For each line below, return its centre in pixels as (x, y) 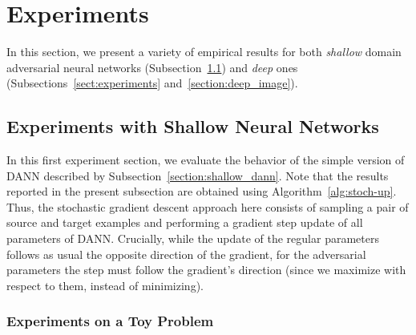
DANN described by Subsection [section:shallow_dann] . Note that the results (198, 175)
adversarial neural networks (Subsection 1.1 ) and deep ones (152, 67)
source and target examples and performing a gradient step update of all (185, 222)
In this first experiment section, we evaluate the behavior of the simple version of (206, 160)
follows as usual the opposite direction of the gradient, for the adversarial (186, 254)
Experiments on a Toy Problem (110, 321)
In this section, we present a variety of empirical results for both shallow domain (204, 52)
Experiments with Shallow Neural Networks (193, 126)
